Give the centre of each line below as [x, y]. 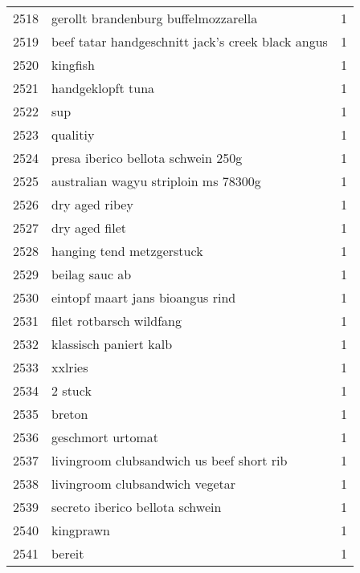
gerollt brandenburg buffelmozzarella [155, 18]
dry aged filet [89, 228]
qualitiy [73, 134]
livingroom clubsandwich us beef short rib [170, 460]
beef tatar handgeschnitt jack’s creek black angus [190, 41]
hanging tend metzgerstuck [127, 251]
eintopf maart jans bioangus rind [144, 297]
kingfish [73, 65]
